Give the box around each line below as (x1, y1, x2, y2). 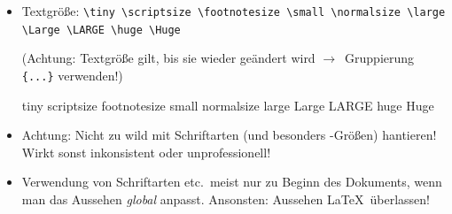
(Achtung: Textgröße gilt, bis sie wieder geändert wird (21, 49, 316, 67)
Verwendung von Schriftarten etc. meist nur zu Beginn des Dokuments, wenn (21, 172, 442, 191)
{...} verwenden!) (21, 65, 123, 84)
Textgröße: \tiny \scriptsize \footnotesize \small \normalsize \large (21, 2, 446, 19)
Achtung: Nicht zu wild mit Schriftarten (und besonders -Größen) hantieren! (21, 126, 437, 144)
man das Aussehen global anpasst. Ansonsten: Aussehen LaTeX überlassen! (21, 189, 430, 208)
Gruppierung (345, 49, 415, 67)
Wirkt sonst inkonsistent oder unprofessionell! (21, 142, 271, 161)
